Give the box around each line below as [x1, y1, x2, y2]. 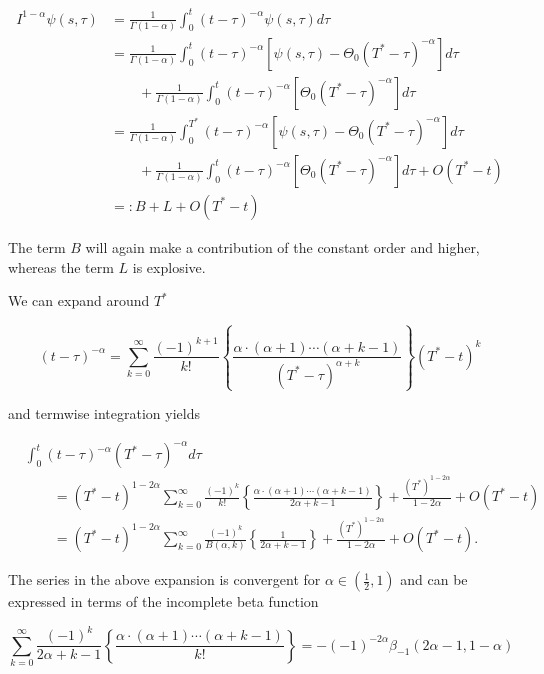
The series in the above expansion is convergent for [8, 569, 321, 590]
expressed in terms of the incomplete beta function [8, 591, 319, 612]
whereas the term [8, 256, 114, 277]
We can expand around [8, 290, 150, 311]
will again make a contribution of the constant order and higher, [85, 237, 480, 257]
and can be [400, 569, 468, 590]
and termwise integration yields [8, 403, 200, 424]
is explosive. [132, 256, 206, 277]
